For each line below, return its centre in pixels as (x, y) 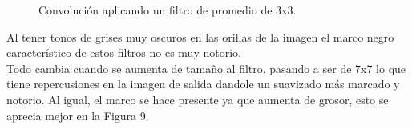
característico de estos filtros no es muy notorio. (124, 52)
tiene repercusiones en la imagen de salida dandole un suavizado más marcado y (203, 84)
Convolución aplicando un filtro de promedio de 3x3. (168, 10)
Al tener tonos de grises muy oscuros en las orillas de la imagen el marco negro (200, 36)
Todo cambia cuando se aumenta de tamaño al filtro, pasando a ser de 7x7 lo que (206, 68)
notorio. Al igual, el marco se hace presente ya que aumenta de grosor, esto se (198, 99)
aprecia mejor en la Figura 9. (78, 115)
